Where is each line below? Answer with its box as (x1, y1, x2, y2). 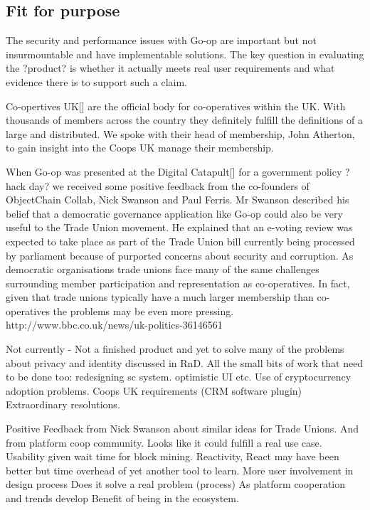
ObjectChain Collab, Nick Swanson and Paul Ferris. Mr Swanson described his (6, 192, 349, 207)
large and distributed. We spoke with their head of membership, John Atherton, (6, 126, 355, 141)
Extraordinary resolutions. (6, 397, 120, 412)
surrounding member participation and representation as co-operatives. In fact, (6, 275, 350, 290)
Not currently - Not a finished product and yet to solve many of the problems (6, 341, 344, 356)
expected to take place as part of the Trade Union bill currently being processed (6, 233, 355, 248)
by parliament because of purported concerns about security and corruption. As (6, 248, 354, 262)
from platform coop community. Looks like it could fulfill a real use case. (6, 435, 322, 450)
